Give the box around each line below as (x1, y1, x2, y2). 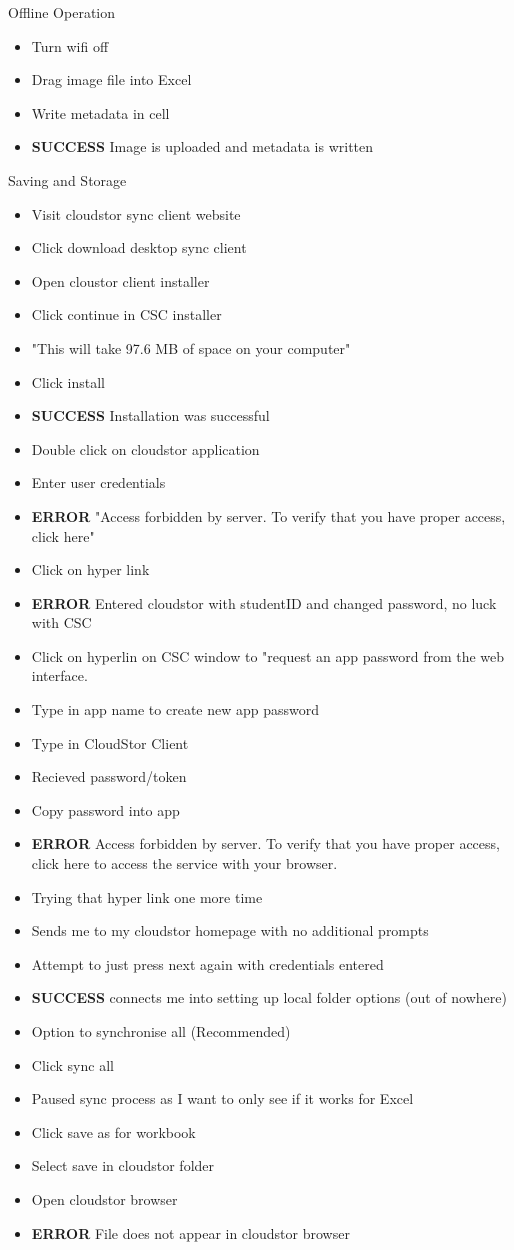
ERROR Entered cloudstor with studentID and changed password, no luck (31, 592, 497, 613)
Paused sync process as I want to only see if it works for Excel (31, 1088, 414, 1109)
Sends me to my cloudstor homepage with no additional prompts (31, 920, 429, 941)
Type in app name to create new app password (31, 699, 320, 720)
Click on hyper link (31, 559, 150, 580)
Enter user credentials (31, 472, 166, 493)
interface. (31, 665, 88, 686)
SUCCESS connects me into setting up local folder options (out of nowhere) (31, 987, 507, 1008)
